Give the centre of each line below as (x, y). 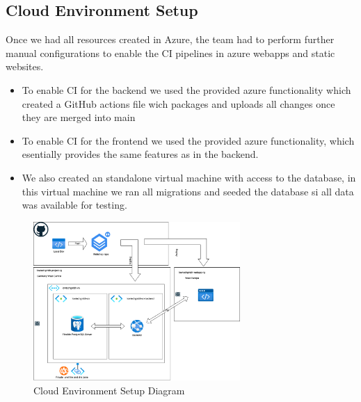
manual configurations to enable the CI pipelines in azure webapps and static (170, 53)
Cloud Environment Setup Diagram (109, 390)
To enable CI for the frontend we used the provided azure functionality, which (188, 140)
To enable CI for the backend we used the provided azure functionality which (186, 89)
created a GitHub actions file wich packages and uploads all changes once (178, 103)
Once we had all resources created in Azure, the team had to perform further (170, 39)
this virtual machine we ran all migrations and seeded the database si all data (188, 191)
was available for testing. (74, 205)
